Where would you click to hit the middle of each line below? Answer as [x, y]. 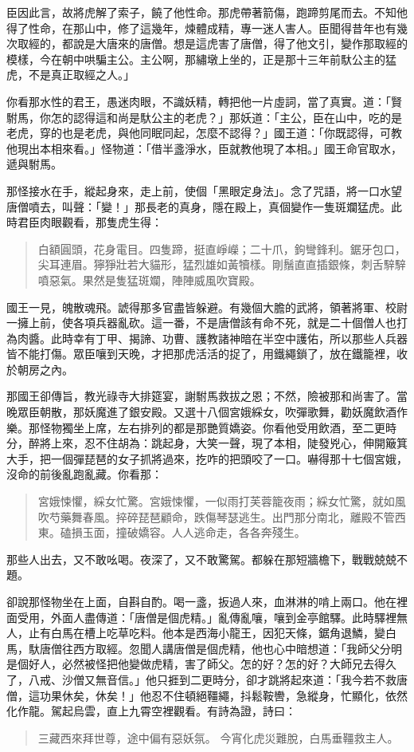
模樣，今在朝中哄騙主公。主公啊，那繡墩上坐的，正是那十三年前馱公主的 [196, 59]
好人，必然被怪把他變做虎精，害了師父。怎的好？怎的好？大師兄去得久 [212, 664]
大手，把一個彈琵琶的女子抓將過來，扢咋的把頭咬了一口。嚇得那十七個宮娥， [207, 458]
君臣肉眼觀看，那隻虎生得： [90, 222]
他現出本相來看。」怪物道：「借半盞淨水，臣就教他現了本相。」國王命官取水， [204, 148]
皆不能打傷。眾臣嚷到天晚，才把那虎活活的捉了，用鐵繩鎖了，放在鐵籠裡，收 [207, 354]
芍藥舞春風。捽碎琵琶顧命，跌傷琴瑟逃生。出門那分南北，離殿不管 [222, 516]
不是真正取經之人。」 [81, 75]
